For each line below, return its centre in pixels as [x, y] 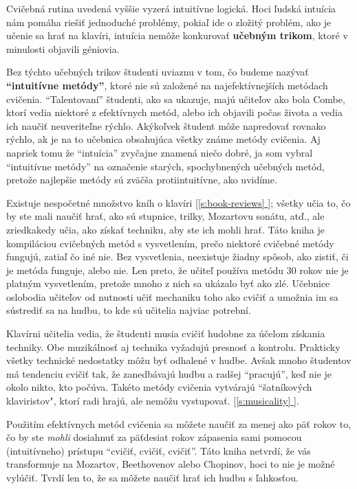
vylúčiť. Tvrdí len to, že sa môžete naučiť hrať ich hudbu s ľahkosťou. [152, 477]
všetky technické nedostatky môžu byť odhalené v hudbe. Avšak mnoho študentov [179, 360]
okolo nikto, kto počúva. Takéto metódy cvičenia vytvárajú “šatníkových [159, 387]
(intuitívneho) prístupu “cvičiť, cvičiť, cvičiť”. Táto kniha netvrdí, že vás [159, 450]
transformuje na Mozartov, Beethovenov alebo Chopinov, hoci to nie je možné [171, 464]
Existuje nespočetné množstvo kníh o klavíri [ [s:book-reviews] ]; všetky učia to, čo [178, 202]
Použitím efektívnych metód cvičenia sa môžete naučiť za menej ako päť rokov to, [179, 423]
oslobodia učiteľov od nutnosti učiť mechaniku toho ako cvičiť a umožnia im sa [172, 296]
